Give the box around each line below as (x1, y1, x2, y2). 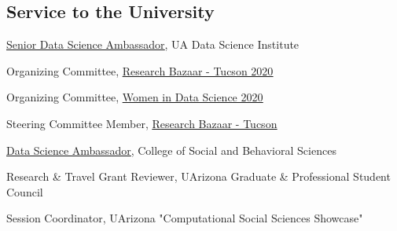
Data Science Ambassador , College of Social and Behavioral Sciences (6, 141, 336, 158)
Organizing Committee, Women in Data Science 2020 (6, 89, 263, 105)
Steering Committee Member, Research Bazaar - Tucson (6, 115, 278, 131)
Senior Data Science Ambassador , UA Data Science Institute (6, 36, 300, 53)
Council (6, 183, 43, 200)
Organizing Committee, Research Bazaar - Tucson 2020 (6, 62, 274, 79)
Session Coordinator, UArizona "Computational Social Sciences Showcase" (6, 210, 363, 226)
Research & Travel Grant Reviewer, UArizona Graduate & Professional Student (6, 168, 391, 185)
